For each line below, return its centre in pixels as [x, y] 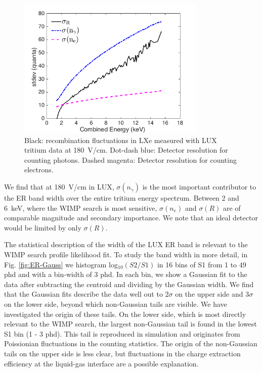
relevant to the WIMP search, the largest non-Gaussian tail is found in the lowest [130, 324]
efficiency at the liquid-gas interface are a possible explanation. [101, 363]
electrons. [39, 170]
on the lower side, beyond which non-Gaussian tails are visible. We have [116, 304]
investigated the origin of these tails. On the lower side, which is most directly [125, 314]
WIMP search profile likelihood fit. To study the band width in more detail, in [126, 254]
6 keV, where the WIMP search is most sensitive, [81, 207]
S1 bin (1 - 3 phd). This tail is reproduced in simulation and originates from [122, 333]
